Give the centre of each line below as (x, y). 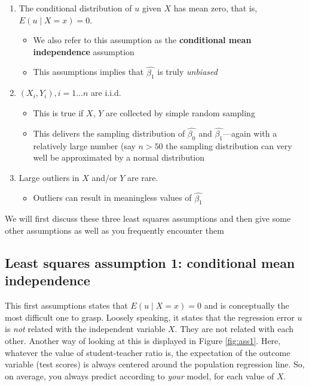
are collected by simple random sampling (180, 112)
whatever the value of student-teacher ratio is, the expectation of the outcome (148, 352)
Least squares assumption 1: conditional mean (150, 262)
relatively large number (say (84, 145)
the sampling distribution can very (229, 145)
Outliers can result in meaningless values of (112, 197)
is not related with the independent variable (85, 329)
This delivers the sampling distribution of (109, 133)
